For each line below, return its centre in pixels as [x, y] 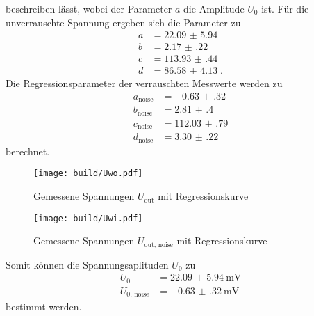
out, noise [158, 245]
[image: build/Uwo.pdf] [88, 174]
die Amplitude [214, 8]
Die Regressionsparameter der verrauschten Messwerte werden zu [144, 83]
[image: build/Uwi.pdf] [88, 218]
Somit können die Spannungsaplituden [87, 264]
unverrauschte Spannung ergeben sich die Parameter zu [123, 22]
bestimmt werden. [44, 307]
